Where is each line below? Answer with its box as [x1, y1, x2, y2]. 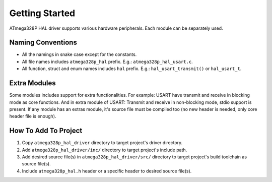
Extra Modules [9, 79, 56, 88]
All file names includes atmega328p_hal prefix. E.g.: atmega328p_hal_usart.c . [22, 58, 193, 65]
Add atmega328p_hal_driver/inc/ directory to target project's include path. [22, 147, 187, 153]
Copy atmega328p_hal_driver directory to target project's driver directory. [22, 140, 183, 146]
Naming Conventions [9, 38, 78, 47]
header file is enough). [9, 113, 56, 119]
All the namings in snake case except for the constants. [22, 51, 137, 57]
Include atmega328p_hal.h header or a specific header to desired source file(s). [22, 168, 192, 174]
